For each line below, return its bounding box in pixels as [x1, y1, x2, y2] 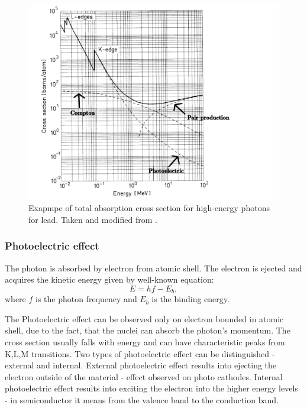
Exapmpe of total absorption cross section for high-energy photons [28, 202, 270, 214]
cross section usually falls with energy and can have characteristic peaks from [5, 336, 285, 348]
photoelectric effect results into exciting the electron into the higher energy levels [5, 382, 298, 394]
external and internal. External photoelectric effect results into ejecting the [5, 359, 277, 371]
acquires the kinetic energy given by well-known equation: [5, 273, 214, 286]
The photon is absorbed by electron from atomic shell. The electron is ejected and [5, 261, 302, 274]
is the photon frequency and [35, 293, 137, 305]
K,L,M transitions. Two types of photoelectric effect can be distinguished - [5, 347, 275, 360]
